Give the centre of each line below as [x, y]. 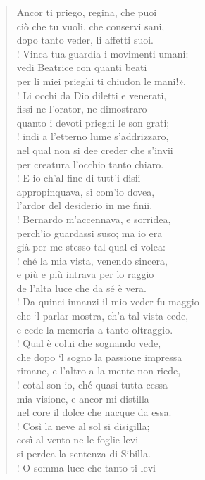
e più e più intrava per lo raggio [85, 274]
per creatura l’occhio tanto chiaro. [90, 164]
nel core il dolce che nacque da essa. [94, 412]
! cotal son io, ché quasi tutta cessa [92, 385]
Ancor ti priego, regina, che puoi [87, 12]
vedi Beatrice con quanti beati [82, 67]
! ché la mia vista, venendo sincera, [92, 260]
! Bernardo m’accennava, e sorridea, [94, 219]
